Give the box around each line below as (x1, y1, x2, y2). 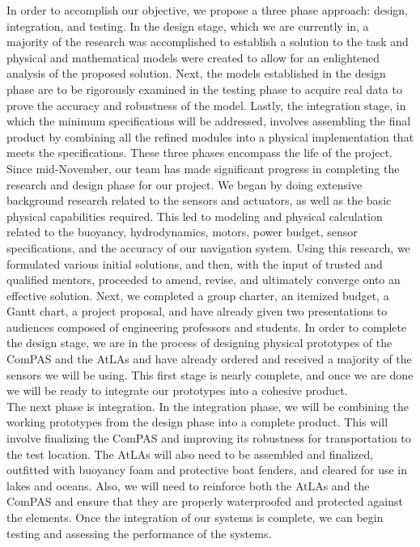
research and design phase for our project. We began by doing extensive (6, 176, 363, 193)
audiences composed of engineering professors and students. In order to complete (6, 318, 407, 335)
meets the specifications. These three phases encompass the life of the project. (6, 144, 393, 161)
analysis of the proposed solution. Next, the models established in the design (6, 65, 386, 82)
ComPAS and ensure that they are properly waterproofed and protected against (6, 493, 403, 510)
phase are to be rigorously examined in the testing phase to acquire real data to (6, 80, 402, 97)
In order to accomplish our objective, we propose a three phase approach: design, (6, 2, 408, 18)
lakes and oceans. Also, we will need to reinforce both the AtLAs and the (6, 477, 370, 494)
